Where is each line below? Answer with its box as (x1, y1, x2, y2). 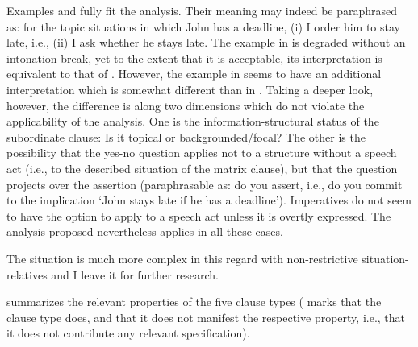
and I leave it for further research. (51, 266, 219, 283)
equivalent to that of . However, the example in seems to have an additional (6, 65, 382, 82)
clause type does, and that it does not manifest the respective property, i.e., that (6, 308, 406, 325)
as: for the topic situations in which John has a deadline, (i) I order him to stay (6, 18, 400, 35)
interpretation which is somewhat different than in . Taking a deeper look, (6, 81, 374, 97)
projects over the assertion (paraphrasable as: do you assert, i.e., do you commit (6, 176, 403, 192)
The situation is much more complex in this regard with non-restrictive (6, 250, 358, 266)
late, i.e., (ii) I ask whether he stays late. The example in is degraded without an (6, 34, 406, 51)
